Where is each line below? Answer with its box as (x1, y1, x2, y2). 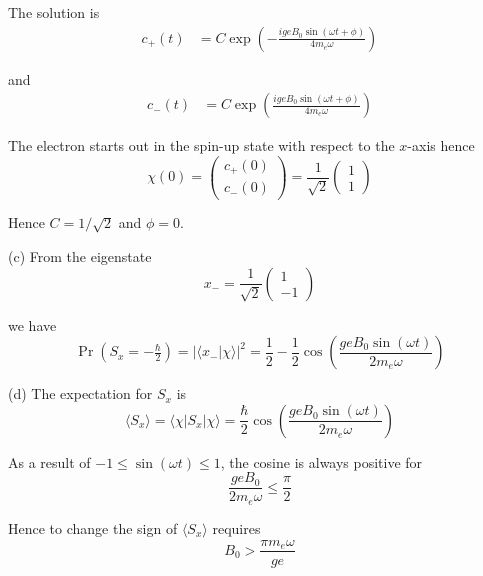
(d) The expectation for (8, 383, 153, 404)
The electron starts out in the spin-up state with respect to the (8, 135, 395, 156)
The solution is (8, 2, 100, 22)
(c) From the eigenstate (8, 246, 152, 267)
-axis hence (407, 135, 475, 156)
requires (212, 517, 261, 538)
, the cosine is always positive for (220, 451, 423, 472)
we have (8, 314, 57, 335)
